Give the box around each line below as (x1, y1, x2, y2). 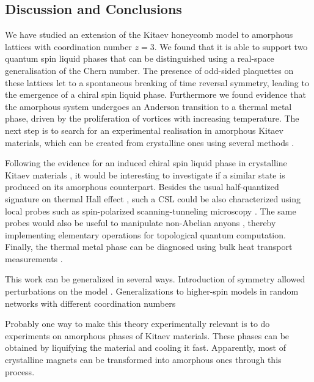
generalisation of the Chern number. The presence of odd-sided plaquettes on (5, 64, 294, 76)
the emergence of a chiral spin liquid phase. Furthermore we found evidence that (5, 88, 306, 101)
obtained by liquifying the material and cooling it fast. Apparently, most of (5, 341, 286, 354)
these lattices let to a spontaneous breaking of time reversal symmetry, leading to (5, 76, 309, 89)
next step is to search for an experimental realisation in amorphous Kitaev (5, 123, 283, 136)
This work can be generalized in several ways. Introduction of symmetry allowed (5, 273, 305, 285)
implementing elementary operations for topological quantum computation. (5, 228, 286, 241)
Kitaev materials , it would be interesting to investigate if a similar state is (5, 168, 285, 181)
